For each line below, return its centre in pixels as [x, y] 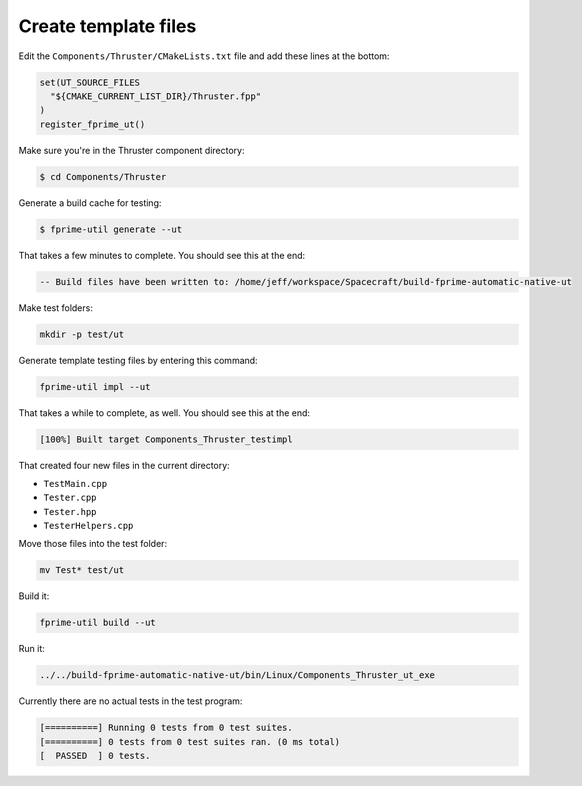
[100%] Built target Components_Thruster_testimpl [166, 439]
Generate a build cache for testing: [90, 202]
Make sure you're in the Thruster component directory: [131, 150]
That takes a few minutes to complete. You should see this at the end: [162, 255]
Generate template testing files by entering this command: [138, 360]
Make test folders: [56, 307]
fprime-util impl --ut [95, 386]
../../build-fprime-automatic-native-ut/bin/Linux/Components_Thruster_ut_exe [237, 675]
